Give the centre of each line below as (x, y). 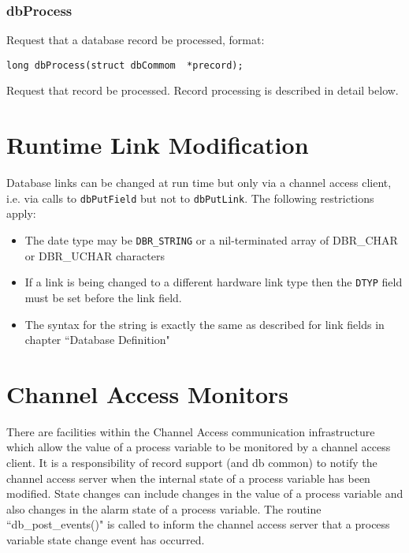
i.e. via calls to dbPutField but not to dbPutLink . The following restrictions (190, 198)
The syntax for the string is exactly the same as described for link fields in (204, 324)
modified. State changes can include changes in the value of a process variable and (205, 493)
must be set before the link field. (103, 297)
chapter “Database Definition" (97, 340)
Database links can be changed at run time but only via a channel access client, (199, 183)
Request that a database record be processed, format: (136, 40)
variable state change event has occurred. (106, 540)
